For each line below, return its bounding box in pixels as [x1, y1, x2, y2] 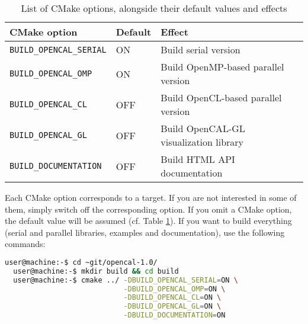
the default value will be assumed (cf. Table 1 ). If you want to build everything [5, 214, 292, 227]
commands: [5, 238, 46, 250]
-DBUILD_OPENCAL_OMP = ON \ [123, 284, 226, 293]
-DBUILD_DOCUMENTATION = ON [123, 311, 226, 320]
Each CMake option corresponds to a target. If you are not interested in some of [5, 191, 297, 203]
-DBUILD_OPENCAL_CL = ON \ [123, 293, 222, 302]
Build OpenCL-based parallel [161, 91, 282, 104]
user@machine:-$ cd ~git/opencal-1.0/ [5, 258, 158, 267]
